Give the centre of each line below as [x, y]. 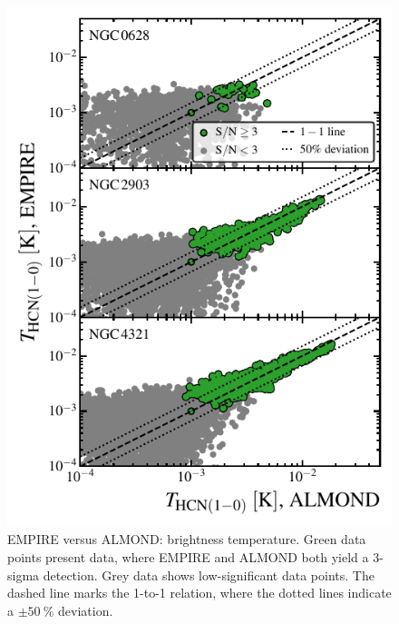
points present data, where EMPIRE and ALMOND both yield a [188, 556]
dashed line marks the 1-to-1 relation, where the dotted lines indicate [199, 593]
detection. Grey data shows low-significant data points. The [209, 574]
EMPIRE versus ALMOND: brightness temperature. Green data [187, 539]
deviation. [86, 610]
